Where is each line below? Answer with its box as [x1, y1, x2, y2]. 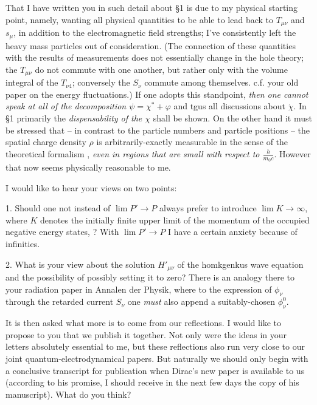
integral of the [5, 76, 58, 89]
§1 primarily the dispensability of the [5, 111, 142, 124]
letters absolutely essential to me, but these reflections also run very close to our [5, 340, 305, 353]
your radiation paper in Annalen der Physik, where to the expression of [5, 282, 272, 295]
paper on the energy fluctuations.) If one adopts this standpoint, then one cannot [5, 87, 308, 100]
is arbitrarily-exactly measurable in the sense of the [96, 135, 288, 148]
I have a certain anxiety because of [168, 225, 298, 238]
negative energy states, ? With [5, 225, 119, 238]
